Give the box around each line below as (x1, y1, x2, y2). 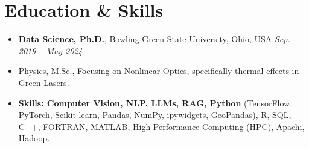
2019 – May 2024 (18, 44, 83, 57)
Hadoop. (18, 132, 50, 144)
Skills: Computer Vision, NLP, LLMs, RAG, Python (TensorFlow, (18, 96, 293, 109)
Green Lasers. (18, 76, 69, 88)
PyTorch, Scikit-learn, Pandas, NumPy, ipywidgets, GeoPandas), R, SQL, (18, 108, 291, 121)
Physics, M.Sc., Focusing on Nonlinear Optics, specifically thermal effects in (18, 64, 299, 77)
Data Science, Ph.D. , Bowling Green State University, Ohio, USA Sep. (18, 32, 290, 45)
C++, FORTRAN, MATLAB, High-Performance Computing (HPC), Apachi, (18, 120, 305, 132)
